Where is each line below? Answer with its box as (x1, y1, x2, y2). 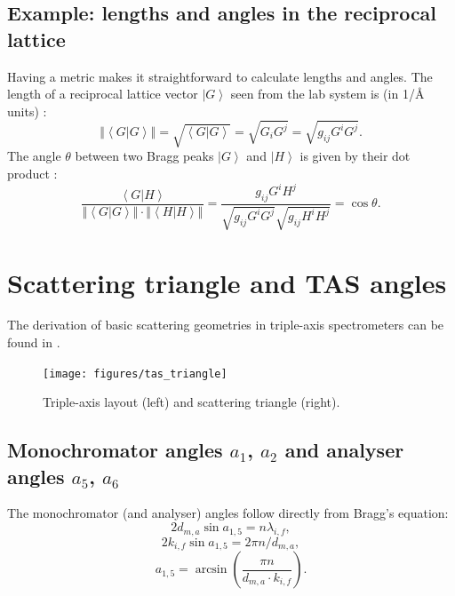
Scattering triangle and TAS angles (7, 264, 447, 300)
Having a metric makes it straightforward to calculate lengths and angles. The (7, 67, 433, 85)
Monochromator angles (7, 436, 223, 464)
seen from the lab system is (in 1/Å (230, 84, 425, 103)
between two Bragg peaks (75, 147, 214, 165)
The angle (7, 147, 61, 165)
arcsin (195, 563, 227, 576)
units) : (7, 101, 47, 120)
